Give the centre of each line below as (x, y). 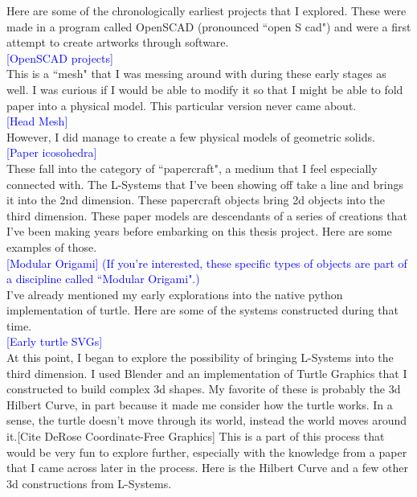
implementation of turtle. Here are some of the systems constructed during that (202, 310)
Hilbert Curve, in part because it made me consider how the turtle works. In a (200, 404)
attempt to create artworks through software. (118, 42)
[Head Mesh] (37, 121)
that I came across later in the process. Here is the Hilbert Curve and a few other (207, 468)
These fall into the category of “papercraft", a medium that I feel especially (192, 168)
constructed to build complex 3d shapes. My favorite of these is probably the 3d (204, 389)
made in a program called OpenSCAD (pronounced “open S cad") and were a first (209, 26)
